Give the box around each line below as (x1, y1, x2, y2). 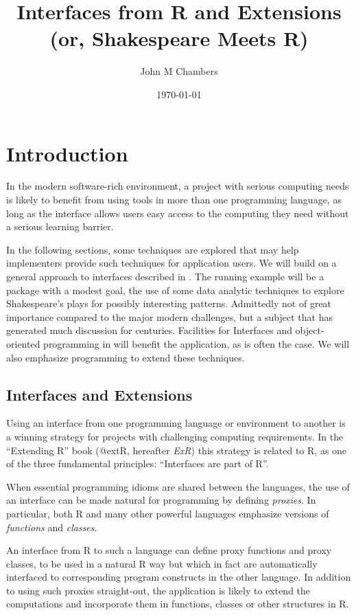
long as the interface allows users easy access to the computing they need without (6, 205, 349, 220)
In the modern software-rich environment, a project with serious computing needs (6, 179, 349, 193)
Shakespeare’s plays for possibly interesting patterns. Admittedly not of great (6, 296, 332, 311)
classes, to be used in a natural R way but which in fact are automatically (6, 556, 318, 570)
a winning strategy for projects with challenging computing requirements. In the (6, 429, 344, 443)
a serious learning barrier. (6, 219, 114, 234)
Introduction (6, 139, 128, 167)
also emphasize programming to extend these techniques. (6, 350, 245, 364)
